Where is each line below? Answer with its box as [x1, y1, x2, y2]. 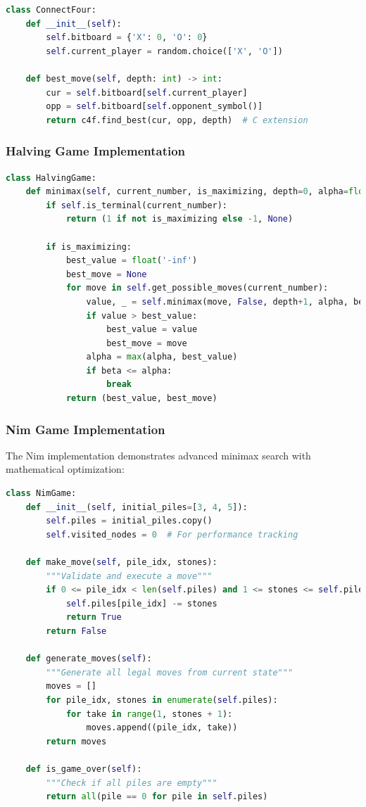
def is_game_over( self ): [25, 763, 142, 774]
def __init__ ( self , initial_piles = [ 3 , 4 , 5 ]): [25, 502, 248, 512]
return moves [46, 736, 107, 746]
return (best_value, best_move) [65, 393, 217, 404]
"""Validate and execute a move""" [46, 571, 213, 581]
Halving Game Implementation [6, 142, 186, 160]
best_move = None [65, 269, 147, 279]
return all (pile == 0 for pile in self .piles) [46, 792, 268, 802]
